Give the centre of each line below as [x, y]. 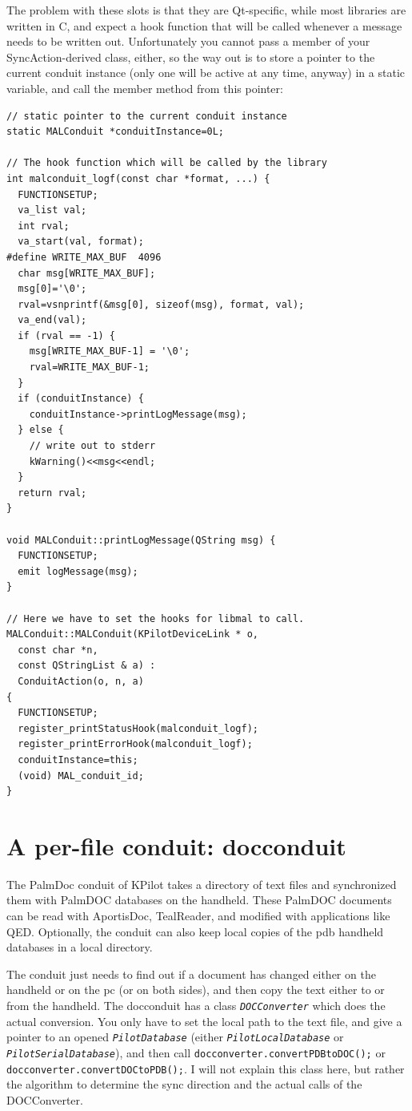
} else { [41, 430]
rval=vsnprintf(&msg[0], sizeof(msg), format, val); [161, 304]
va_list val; [52, 210]
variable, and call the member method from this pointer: [145, 88]
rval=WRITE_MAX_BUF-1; [89, 368]
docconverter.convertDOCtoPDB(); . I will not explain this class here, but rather [206, 1068]
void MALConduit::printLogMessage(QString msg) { [141, 540]
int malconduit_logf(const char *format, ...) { [138, 178]
